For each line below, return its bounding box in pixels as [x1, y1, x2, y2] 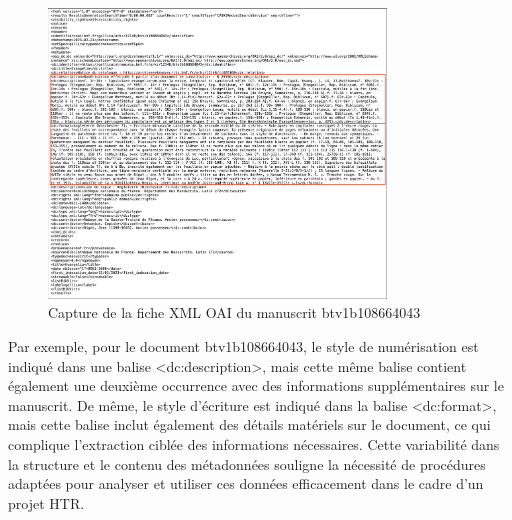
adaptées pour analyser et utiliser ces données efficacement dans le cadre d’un [8, 473, 484, 494]
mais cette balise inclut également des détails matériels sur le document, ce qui [8, 414, 491, 435]
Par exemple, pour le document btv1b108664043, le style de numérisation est [8, 335, 479, 356]
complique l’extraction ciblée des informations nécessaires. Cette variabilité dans [8, 433, 500, 454]
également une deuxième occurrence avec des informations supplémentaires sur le [8, 375, 504, 396]
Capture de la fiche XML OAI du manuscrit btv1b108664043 [48, 302, 421, 323]
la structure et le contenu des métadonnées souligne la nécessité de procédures [8, 453, 486, 474]
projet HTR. [8, 492, 85, 513]
